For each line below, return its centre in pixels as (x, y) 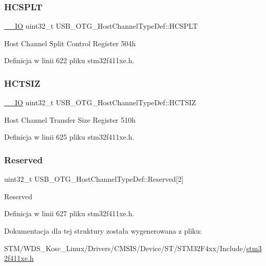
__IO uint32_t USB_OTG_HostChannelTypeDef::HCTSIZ (100, 102)
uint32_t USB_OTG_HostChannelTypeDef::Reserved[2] (94, 179)
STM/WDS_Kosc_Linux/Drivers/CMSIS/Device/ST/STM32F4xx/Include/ (125, 248)
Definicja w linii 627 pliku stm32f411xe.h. (69, 213)
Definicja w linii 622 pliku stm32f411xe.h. (69, 60)
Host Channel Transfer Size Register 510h (70, 119)
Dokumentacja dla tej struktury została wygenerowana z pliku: (103, 231)
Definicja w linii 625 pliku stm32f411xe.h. (69, 137)
